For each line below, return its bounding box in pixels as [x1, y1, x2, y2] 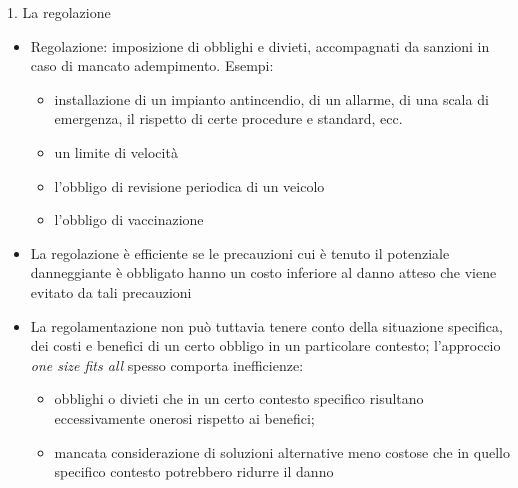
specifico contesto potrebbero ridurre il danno [54, 461, 334, 482]
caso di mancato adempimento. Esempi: [30, 55, 274, 76]
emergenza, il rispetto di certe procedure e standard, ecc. [54, 108, 403, 129]
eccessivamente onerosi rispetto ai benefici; [54, 407, 315, 428]
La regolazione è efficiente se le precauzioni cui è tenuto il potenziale [30, 242, 450, 263]
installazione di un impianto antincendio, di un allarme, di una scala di [54, 88, 489, 109]
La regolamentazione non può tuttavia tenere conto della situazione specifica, [30, 315, 503, 336]
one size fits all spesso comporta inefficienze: [30, 354, 304, 375]
